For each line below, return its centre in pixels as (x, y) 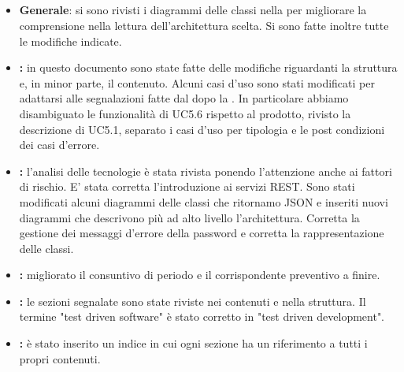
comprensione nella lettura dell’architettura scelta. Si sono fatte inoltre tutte (204, 25)
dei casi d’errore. (59, 145)
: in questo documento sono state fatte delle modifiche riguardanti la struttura (208, 67)
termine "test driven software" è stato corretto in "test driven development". (202, 316)
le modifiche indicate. (70, 41)
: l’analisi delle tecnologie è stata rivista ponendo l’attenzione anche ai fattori (206, 171)
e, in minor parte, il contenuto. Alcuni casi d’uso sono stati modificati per (197, 82)
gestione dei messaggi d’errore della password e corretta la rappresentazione (202, 233)
